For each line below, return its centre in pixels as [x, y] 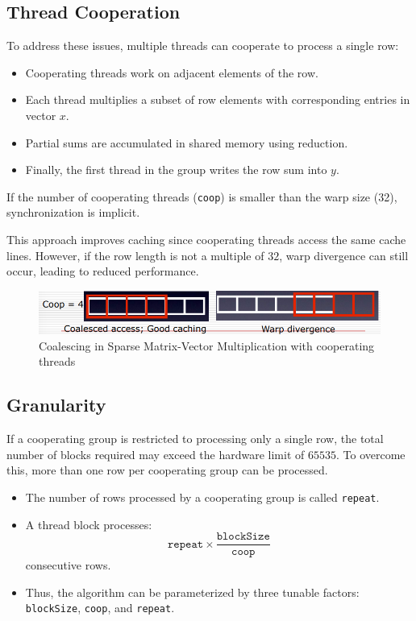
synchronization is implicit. [73, 212]
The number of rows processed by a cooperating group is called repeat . [202, 497]
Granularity [56, 405]
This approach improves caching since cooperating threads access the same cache [206, 240]
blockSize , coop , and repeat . [100, 608]
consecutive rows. [68, 565]
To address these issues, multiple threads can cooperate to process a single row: [203, 46]
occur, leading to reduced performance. [103, 271]
